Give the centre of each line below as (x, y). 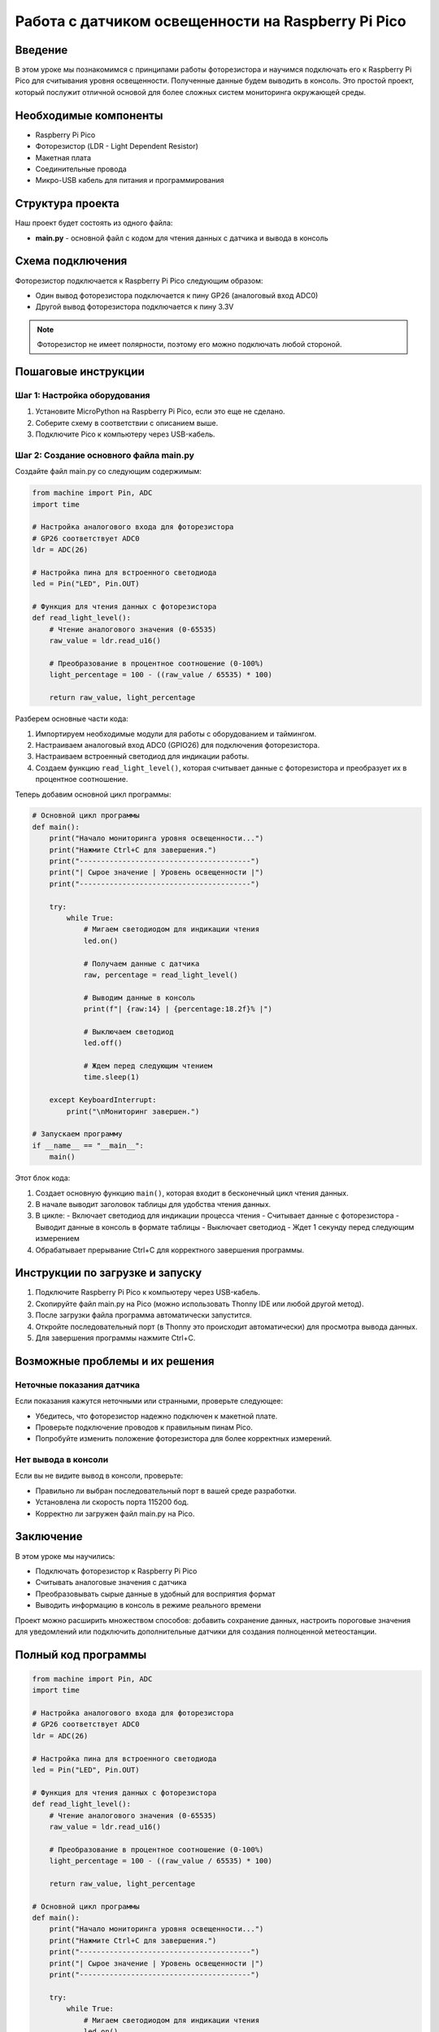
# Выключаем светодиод (128, 1031)
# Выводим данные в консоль (139, 997)
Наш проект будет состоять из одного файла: (94, 223)
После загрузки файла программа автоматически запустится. (143, 1315)
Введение (41, 50)
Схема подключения (71, 261)
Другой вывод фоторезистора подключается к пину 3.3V (135, 307)
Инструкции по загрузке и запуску (109, 1273)
